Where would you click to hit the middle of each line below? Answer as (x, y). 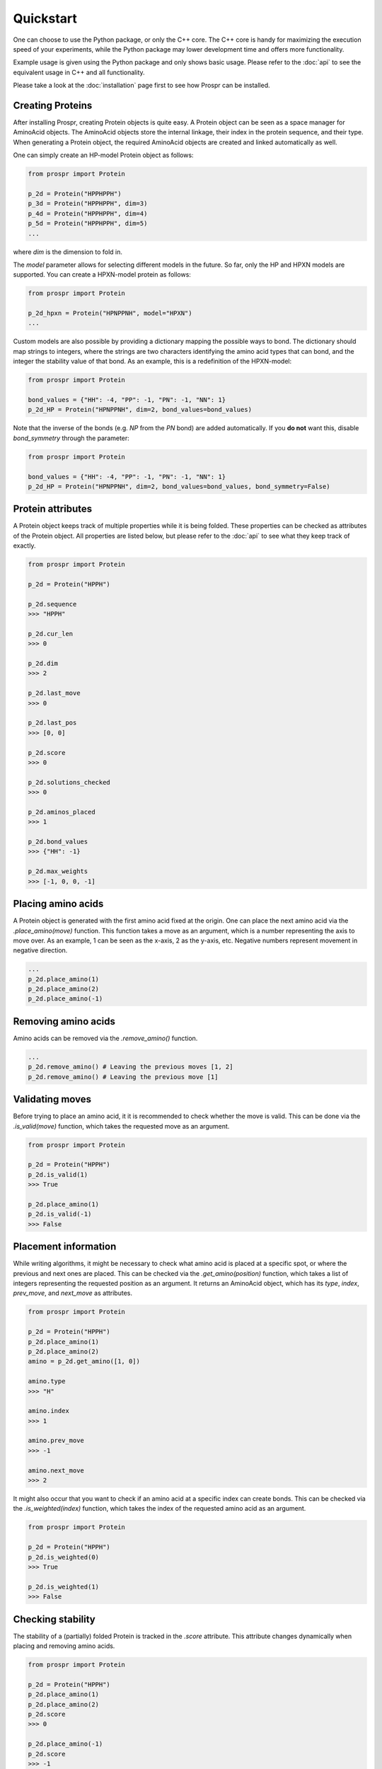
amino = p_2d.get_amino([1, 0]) (84, 1361)
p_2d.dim (43, 664)
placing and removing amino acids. (64, 1646)
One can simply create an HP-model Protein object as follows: (103, 155)
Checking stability (54, 1619)
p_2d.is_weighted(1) (63, 1586)
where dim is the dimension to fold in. (68, 252)
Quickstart (45, 18)
